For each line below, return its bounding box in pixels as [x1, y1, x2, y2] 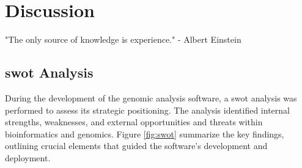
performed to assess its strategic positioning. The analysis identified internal [5, 103, 290, 116]
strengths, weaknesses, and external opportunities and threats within [5, 115, 263, 128]
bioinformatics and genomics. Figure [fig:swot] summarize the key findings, [5, 127, 284, 140]
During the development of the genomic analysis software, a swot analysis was [5, 91, 297, 104]
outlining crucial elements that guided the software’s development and [5, 139, 268, 152]
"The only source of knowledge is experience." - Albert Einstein [5, 33, 241, 46]
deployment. [5, 151, 51, 164]
